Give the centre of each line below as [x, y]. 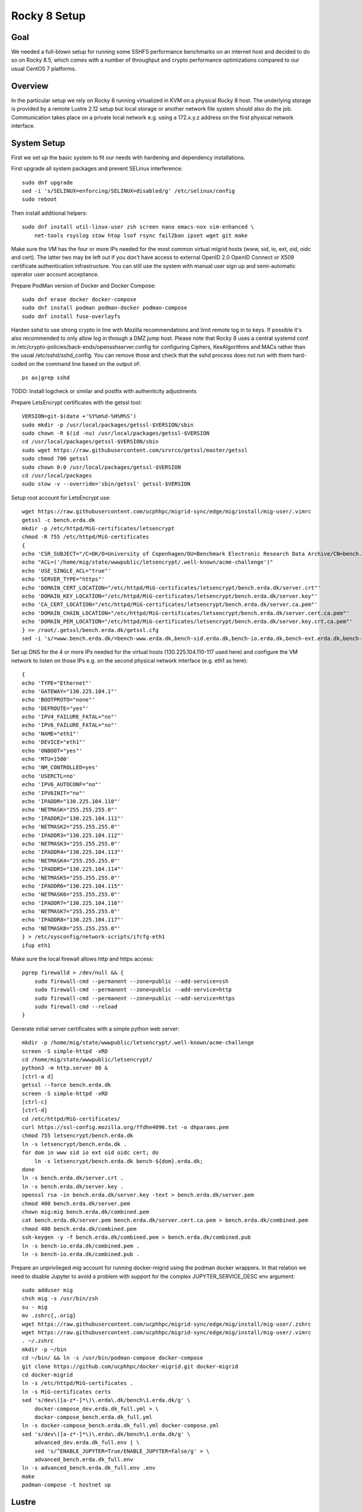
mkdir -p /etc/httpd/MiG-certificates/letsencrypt [98, 528]
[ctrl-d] [35, 1110]
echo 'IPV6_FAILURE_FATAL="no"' [70, 725]
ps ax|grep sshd [46, 378]
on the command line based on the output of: [84, 363]
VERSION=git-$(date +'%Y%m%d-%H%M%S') [79, 416]
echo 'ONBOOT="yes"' [52, 751]
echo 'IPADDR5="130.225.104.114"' [73, 869]
